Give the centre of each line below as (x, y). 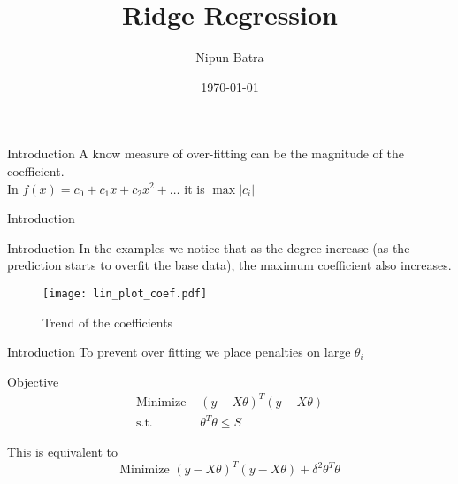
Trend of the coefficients (108, 322)
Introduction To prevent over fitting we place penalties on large (179, 352)
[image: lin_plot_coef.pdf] (125, 293)
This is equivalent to (62, 452)
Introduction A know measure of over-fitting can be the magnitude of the (206, 154)
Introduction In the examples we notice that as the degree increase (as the (209, 247)
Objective (33, 381)
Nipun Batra (230, 57)
